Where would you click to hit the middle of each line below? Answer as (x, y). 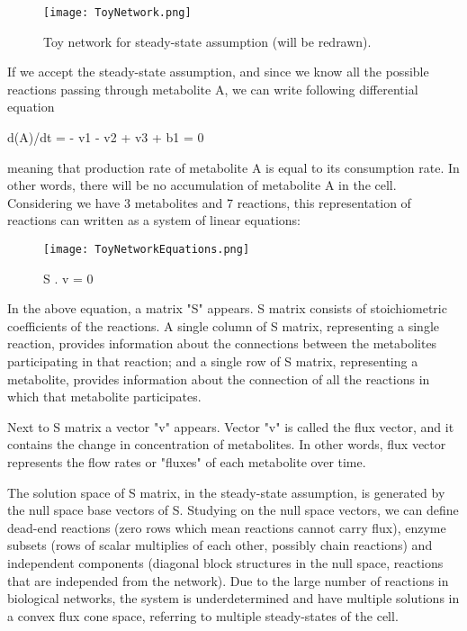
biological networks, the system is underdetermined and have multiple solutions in (233, 598)
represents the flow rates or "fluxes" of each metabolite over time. (187, 462)
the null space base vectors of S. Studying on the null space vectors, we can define (233, 510)
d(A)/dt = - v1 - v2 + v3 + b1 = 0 (106, 137)
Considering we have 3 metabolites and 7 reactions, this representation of (209, 202)
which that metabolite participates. (104, 397)
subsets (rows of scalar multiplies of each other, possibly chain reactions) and (220, 545)
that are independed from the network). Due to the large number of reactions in (228, 580)
